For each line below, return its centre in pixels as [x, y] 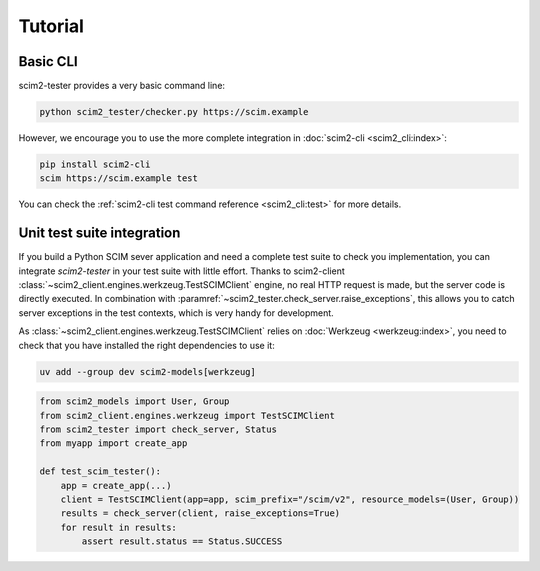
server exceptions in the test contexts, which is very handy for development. [176, 312]
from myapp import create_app [113, 443]
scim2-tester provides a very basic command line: [121, 86]
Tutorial [51, 26]
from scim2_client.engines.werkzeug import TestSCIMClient [187, 415]
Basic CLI [48, 61]
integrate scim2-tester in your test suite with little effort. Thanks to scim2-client [181, 271]
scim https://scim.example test [119, 178]
